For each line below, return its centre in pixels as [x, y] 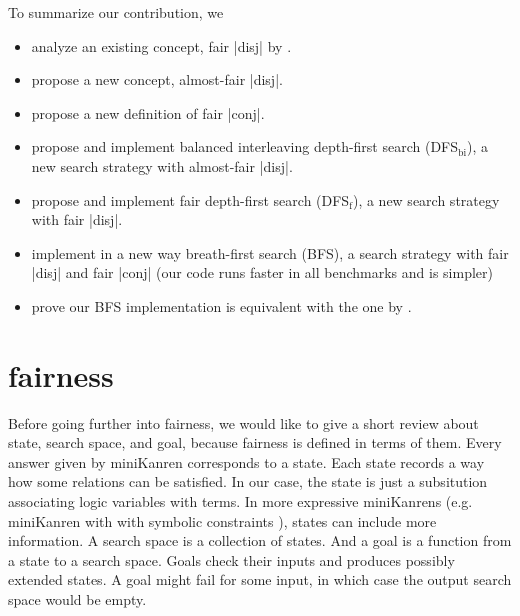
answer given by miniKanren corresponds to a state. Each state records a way [246, 461]
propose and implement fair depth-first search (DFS [190, 199]
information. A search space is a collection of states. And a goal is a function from [260, 540]
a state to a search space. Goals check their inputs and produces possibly [231, 559]
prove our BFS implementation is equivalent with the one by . [221, 305]
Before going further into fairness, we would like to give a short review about [243, 422]
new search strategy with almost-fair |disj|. [162, 165]
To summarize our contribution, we [116, 12]
